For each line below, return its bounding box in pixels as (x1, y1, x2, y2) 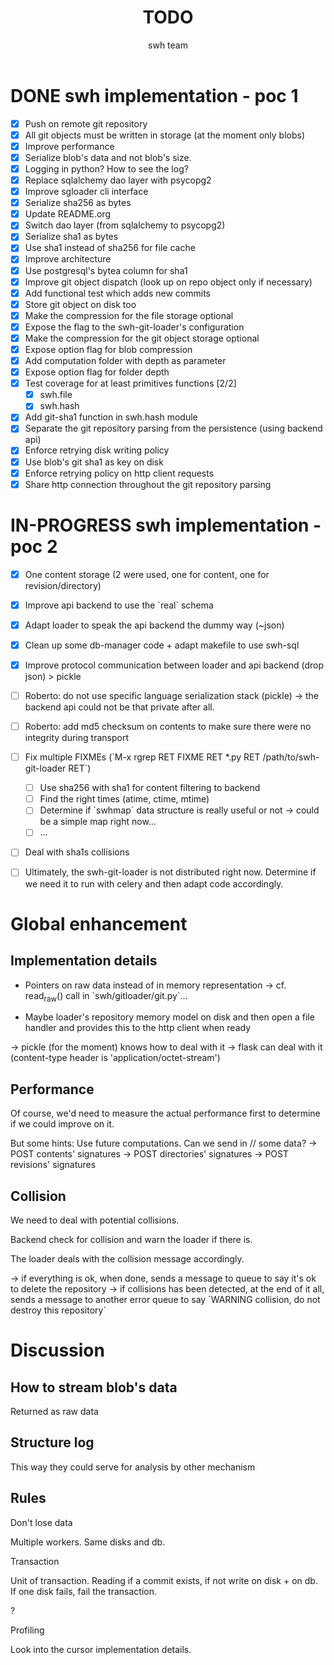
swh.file (39, 389, 73, 401)
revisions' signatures (10, 1159, 97, 1171)
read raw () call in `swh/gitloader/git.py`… (24, 989, 188, 1004)
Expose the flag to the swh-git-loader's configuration (24, 321, 245, 333)
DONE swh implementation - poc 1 (10, 84, 299, 107)
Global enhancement (10, 912, 188, 935)
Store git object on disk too (24, 298, 137, 310)
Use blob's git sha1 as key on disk (24, 456, 164, 468)
